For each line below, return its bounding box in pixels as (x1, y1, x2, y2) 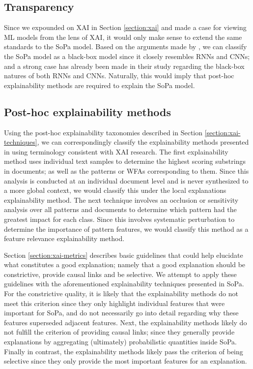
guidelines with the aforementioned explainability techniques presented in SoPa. (4, 278, 244, 289)
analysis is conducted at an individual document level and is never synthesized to (4, 175, 249, 185)
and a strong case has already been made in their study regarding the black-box (4, 61, 245, 71)
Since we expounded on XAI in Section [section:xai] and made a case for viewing (4, 22, 247, 32)
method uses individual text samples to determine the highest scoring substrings (4, 156, 246, 166)
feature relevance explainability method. (4, 233, 125, 244)
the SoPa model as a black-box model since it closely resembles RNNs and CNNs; (4, 51, 250, 61)
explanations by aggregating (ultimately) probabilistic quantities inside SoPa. (4, 337, 237, 347)
